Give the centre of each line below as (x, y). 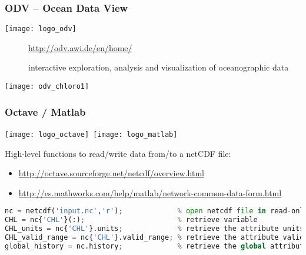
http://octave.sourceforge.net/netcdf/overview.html (112, 173)
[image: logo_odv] (41, 29)
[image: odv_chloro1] (47, 87)
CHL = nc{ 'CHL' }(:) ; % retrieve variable (131, 220)
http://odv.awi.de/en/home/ (80, 47)
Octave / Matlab (45, 111)
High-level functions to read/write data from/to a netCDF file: (118, 153)
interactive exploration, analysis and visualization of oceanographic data (159, 67)
